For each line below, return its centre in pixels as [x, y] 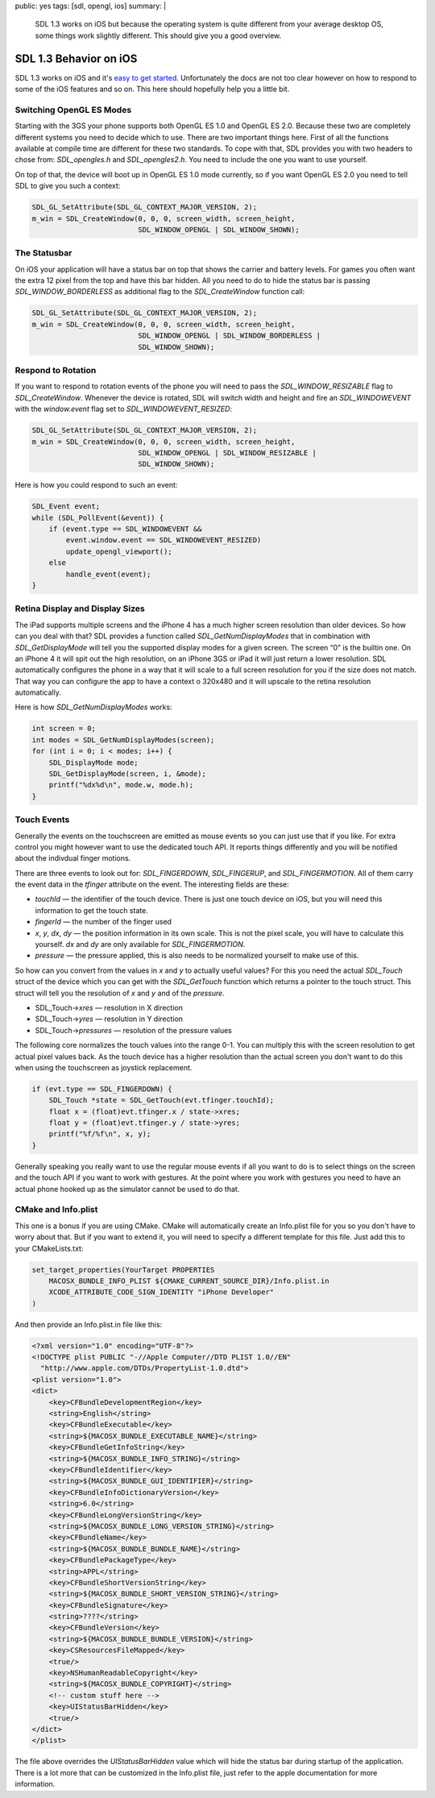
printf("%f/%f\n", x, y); [100, 1134]
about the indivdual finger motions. [73, 858]
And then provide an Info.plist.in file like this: [89, 1324]
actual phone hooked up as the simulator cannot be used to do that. [127, 1189]
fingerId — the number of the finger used [104, 922]
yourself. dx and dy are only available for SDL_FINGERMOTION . [140, 945]
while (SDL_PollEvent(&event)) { [98, 517]
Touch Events [42, 820]
